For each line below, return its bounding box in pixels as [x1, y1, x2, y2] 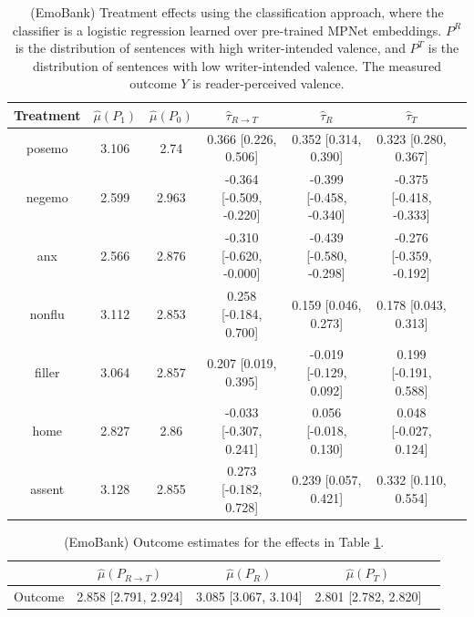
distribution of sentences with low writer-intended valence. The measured [32, 56, 442, 75]
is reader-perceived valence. [192, 74, 345, 93]
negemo [26, 187, 68, 206]
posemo [26, 138, 68, 157]
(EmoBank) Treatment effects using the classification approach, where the [30, 3, 444, 21]
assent [30, 479, 65, 498]
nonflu [29, 303, 65, 323]
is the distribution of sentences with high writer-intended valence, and [15, 38, 406, 57]
